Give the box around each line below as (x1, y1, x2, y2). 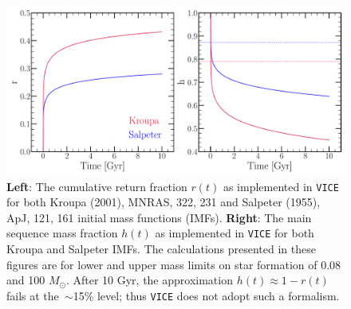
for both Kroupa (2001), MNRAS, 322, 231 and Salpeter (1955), (6, 194, 321, 210)
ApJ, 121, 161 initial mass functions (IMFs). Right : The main (6, 209, 312, 225)
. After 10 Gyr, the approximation (65, 272, 233, 288)
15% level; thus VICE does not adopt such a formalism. (73, 287, 340, 303)
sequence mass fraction (6, 225, 118, 241)
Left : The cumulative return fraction (6, 178, 187, 194)
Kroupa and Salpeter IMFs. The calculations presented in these (6, 241, 316, 257)
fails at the (6, 287, 59, 303)
